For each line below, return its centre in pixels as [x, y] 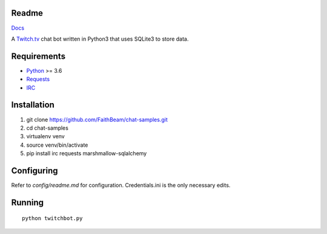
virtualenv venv [45, 136]
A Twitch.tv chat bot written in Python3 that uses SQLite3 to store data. [100, 39]
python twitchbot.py [52, 219]
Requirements [38, 56]
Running [28, 202]
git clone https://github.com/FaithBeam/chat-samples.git [97, 119]
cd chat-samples [48, 128]
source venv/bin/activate [57, 145]
